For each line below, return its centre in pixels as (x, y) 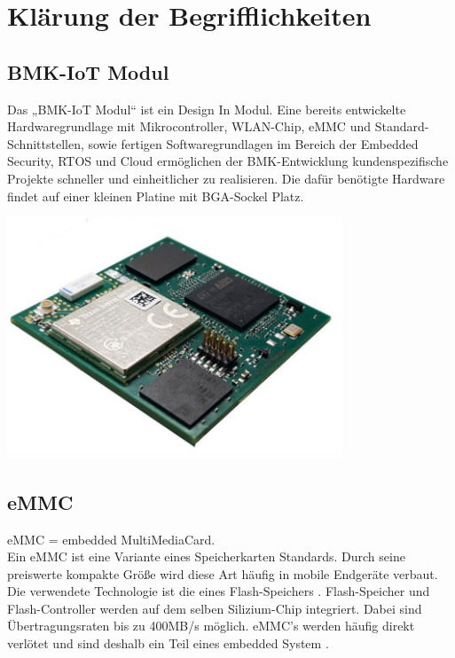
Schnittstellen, (46, 143)
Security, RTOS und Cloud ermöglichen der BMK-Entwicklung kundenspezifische (228, 161)
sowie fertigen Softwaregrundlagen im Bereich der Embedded (253, 143)
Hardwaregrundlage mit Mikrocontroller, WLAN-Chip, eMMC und (189, 126)
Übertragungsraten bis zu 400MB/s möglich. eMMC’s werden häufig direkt (211, 626)
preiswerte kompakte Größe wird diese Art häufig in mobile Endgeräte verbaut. (223, 573)
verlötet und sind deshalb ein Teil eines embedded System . (168, 643)
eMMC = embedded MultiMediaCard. (111, 539)
